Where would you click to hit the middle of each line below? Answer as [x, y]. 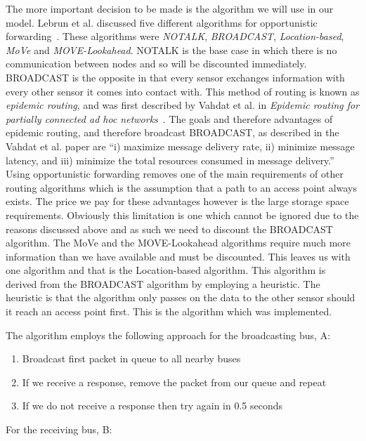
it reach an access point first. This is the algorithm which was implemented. [169, 311]
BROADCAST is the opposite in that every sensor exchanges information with [175, 77]
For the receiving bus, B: [59, 429]
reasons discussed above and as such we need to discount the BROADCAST [169, 229]
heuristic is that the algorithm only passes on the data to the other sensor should [181, 297]
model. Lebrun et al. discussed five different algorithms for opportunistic [162, 22]
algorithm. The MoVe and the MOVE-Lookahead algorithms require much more [178, 243]
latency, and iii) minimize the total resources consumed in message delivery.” [170, 160]
